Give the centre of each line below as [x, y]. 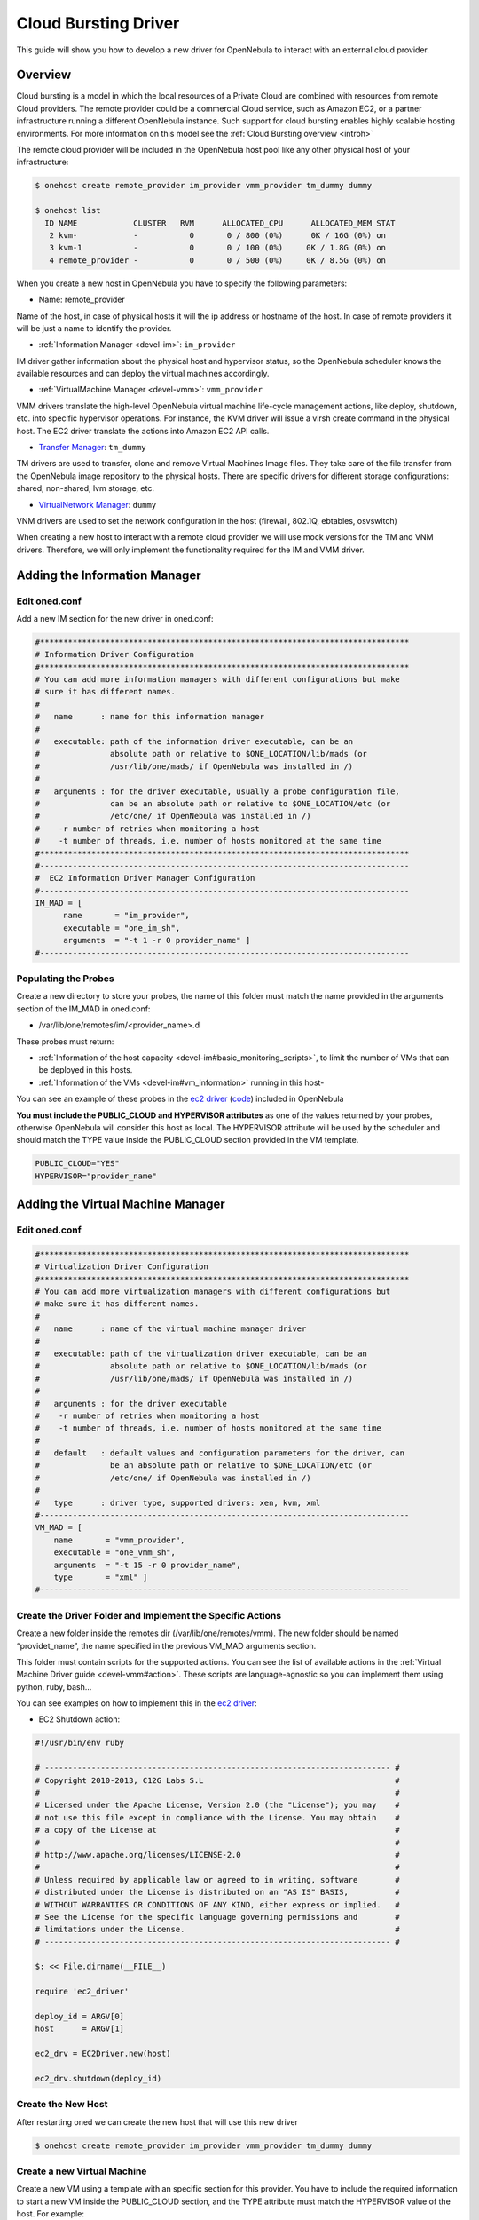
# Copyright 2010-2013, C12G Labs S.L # [218, 1780]
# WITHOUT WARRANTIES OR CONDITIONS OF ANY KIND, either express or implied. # [218, 1904]
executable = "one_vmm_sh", [115, 1553]
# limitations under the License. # [218, 1930]
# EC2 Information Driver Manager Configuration [145, 878]
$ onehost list [68, 210]
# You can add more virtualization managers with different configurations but [213, 1292]
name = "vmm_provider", [119, 1540]
